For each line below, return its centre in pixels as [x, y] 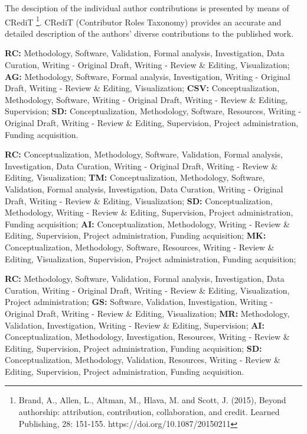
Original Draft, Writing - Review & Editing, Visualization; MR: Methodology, [147, 313]
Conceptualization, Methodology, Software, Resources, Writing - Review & [140, 247]
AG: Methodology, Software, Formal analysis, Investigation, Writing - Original [148, 76]
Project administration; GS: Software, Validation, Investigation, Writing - [139, 302]
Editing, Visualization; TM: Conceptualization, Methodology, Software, [135, 177]
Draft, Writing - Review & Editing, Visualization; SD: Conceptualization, [139, 200]
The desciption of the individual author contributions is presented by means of [147, 8]
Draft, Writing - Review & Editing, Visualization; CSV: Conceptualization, [142, 88]
